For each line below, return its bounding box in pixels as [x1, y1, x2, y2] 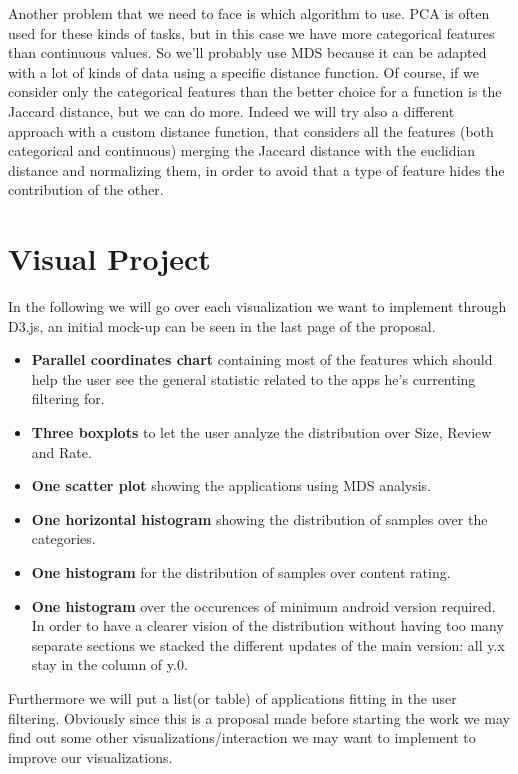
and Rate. [31, 441, 92, 462]
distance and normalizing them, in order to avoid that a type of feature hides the [8, 159, 505, 180]
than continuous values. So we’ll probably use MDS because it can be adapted [8, 42, 487, 63]
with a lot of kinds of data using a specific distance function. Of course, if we [8, 61, 479, 82]
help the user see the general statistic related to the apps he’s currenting [31, 368, 476, 389]
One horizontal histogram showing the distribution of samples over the [31, 508, 488, 529]
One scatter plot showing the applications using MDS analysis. [31, 475, 432, 496]
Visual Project [8, 238, 211, 279]
